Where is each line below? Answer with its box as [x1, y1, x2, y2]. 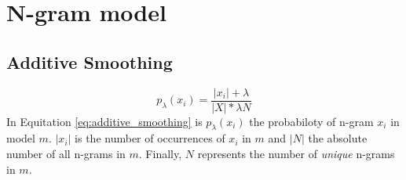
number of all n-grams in [6, 146, 126, 162]
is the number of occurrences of [75, 130, 225, 146]
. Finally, [138, 146, 182, 162]
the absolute [308, 130, 368, 146]
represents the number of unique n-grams [197, 146, 395, 162]
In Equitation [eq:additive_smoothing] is [6, 113, 203, 129]
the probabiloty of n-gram [249, 113, 374, 129]
